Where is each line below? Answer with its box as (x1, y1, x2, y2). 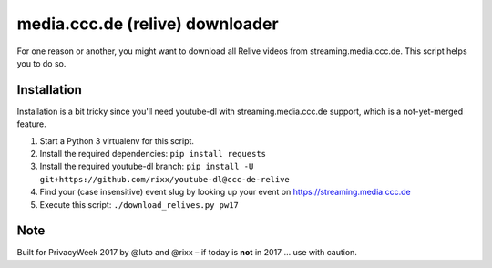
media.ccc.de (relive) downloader (16, 14, 279, 34)
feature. (16, 119, 47, 129)
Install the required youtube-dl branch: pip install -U (39, 160, 254, 172)
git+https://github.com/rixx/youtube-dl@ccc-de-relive (39, 174, 291, 184)
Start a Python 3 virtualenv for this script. (39, 135, 195, 146)
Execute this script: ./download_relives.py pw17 (39, 199, 239, 210)
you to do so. (16, 57, 67, 68)
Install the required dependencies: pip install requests (39, 149, 266, 160)
